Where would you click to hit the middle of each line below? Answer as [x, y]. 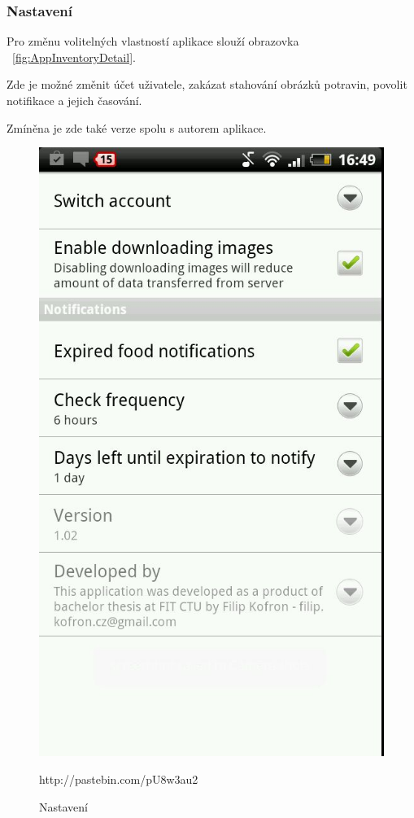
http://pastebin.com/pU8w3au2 [119, 779]
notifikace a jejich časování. [74, 100]
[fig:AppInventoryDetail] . [74, 57]
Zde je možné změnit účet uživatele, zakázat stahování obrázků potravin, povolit [207, 84]
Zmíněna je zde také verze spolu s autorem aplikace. [137, 127]
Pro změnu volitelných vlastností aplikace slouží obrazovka [153, 41]
